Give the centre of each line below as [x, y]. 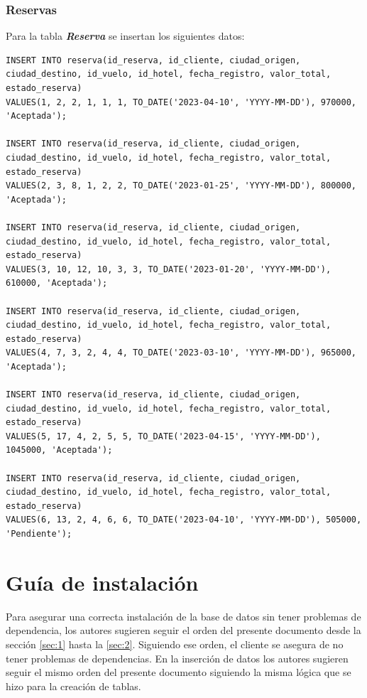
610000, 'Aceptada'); [57, 283]
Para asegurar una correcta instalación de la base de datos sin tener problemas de [183, 616]
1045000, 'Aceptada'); [59, 450]
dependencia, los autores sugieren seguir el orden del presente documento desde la [183, 630]
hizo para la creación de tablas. [73, 686]
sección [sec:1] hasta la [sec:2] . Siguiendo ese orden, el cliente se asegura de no [175, 644]
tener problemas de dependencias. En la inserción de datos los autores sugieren [177, 658]
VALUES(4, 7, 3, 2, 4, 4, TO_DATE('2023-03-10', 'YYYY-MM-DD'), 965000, [181, 353]
